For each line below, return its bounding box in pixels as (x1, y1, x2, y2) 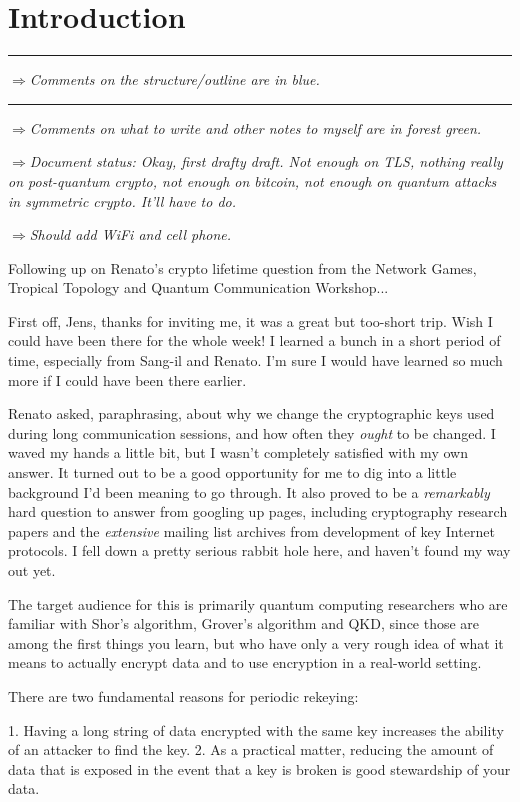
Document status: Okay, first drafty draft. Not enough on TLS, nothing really (29, 151, 503, 172)
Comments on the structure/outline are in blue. (29, 69, 320, 90)
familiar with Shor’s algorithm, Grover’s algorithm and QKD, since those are (8, 613, 480, 634)
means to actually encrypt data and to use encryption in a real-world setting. (8, 652, 482, 673)
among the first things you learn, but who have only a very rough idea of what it (8, 632, 504, 653)
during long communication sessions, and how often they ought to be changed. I (8, 422, 496, 443)
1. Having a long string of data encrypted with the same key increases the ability (8, 719, 504, 740)
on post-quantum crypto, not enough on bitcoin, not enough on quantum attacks (8, 170, 497, 191)
